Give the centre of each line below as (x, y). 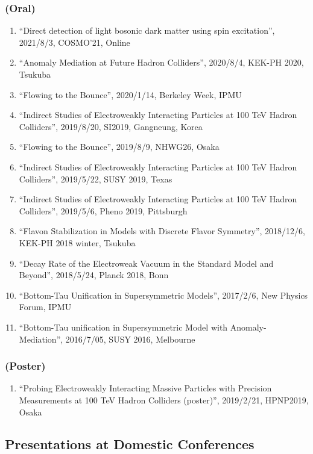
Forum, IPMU (45, 307)
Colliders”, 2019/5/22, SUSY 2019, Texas (96, 179)
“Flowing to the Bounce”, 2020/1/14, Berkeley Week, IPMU (130, 94)
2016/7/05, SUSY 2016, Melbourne (130, 339)
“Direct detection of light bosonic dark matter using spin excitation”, (147, 30)
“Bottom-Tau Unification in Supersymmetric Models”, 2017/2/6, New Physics (163, 295)
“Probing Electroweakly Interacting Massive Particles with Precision (145, 388)
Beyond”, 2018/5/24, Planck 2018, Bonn (94, 275)
